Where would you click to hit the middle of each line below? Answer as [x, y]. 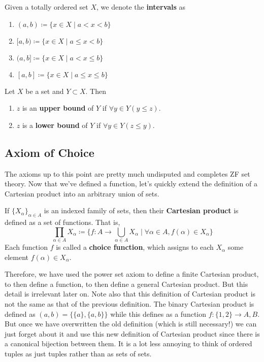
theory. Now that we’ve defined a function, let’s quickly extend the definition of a [131, 184]
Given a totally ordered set [46, 7]
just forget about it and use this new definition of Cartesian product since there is [132, 333]
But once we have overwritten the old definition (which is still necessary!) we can [131, 324]
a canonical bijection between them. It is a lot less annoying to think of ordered [128, 343]
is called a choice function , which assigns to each [135, 247]
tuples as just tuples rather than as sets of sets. [78, 354]
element [17, 257]
